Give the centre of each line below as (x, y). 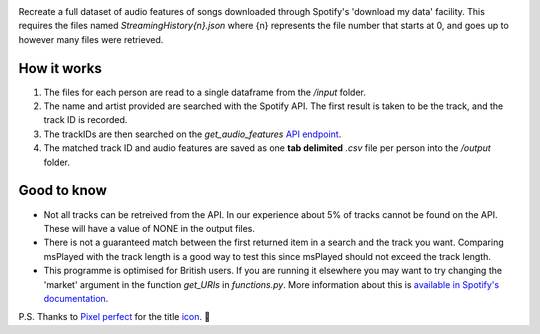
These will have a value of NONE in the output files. (149, 228)
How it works (60, 68)
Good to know (62, 190)
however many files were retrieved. (91, 39)
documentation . (76, 298)
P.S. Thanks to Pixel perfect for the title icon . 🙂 (114, 317)
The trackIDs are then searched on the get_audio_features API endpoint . (192, 134)
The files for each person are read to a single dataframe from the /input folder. (205, 92)
